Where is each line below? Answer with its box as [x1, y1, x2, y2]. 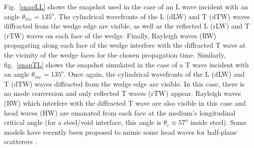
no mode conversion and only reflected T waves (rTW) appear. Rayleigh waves [4, 88, 241, 98]
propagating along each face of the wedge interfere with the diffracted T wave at [4, 40, 246, 50]
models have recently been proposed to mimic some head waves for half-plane [4, 126, 237, 137]
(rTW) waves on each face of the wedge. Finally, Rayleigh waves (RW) [4, 30, 216, 40]
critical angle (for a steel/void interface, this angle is [4, 117, 162, 127]
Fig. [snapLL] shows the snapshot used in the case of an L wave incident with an [4, 1, 248, 11]
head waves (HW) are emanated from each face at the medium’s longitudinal [4, 107, 236, 118]
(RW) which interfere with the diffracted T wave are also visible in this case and [4, 97, 246, 108]
